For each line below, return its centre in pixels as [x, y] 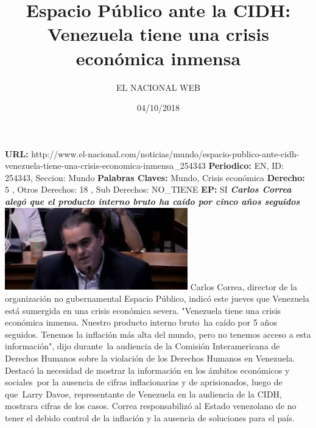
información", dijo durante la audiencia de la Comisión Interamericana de [142, 346]
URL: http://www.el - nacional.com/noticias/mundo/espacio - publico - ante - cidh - [152, 153]
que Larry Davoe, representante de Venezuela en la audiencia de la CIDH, [144, 394]
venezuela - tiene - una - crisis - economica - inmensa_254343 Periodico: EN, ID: [144, 166]
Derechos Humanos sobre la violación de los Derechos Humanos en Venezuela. [150, 358]
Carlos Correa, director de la [244, 286]
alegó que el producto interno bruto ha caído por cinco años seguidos [153, 202]
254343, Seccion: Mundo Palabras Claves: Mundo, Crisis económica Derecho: [155, 177]
